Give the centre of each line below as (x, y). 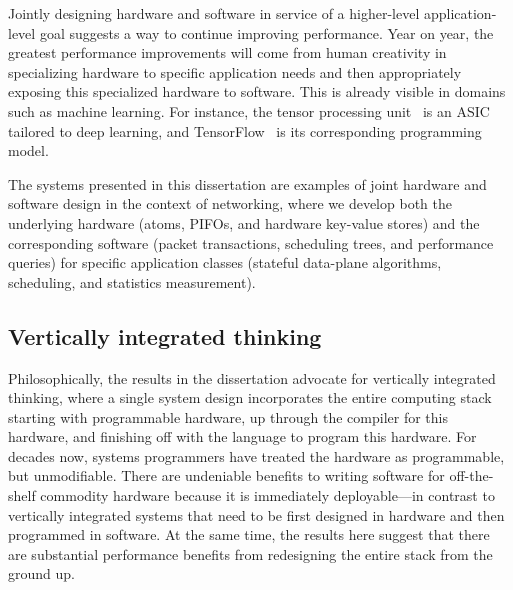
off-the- (471, 475)
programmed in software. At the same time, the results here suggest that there (249, 534)
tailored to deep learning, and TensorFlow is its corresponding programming (245, 130)
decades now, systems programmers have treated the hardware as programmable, (256, 455)
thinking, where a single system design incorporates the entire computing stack (250, 397)
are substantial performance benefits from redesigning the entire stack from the (250, 553)
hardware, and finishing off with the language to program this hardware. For (242, 436)
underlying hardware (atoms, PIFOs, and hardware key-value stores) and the (244, 222)
